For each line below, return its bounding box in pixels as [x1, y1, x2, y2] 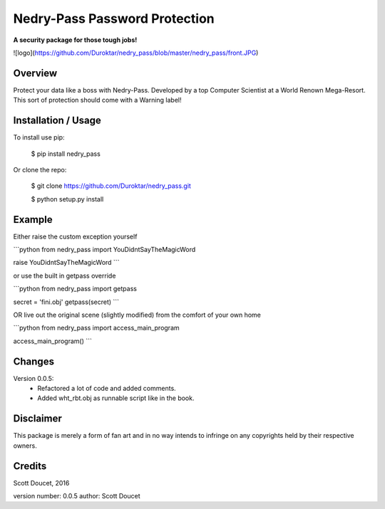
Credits [13, 460, 47, 472]
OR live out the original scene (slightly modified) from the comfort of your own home [13, 310, 262, 319]
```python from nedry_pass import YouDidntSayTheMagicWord [13, 246, 196, 253]
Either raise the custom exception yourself [13, 232, 138, 241]
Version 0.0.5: [13, 374, 54, 382]
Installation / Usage [13, 115, 101, 127]
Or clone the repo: [13, 165, 67, 174]
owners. [13, 441, 37, 450]
